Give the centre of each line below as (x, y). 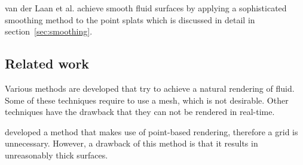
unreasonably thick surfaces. (56, 155)
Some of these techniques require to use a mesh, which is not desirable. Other (147, 100)
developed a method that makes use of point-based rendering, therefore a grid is (151, 131)
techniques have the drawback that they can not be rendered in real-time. (140, 112)
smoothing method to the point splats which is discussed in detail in (130, 19)
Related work (47, 63)
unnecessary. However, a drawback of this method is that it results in (131, 143)
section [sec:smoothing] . (49, 31)
